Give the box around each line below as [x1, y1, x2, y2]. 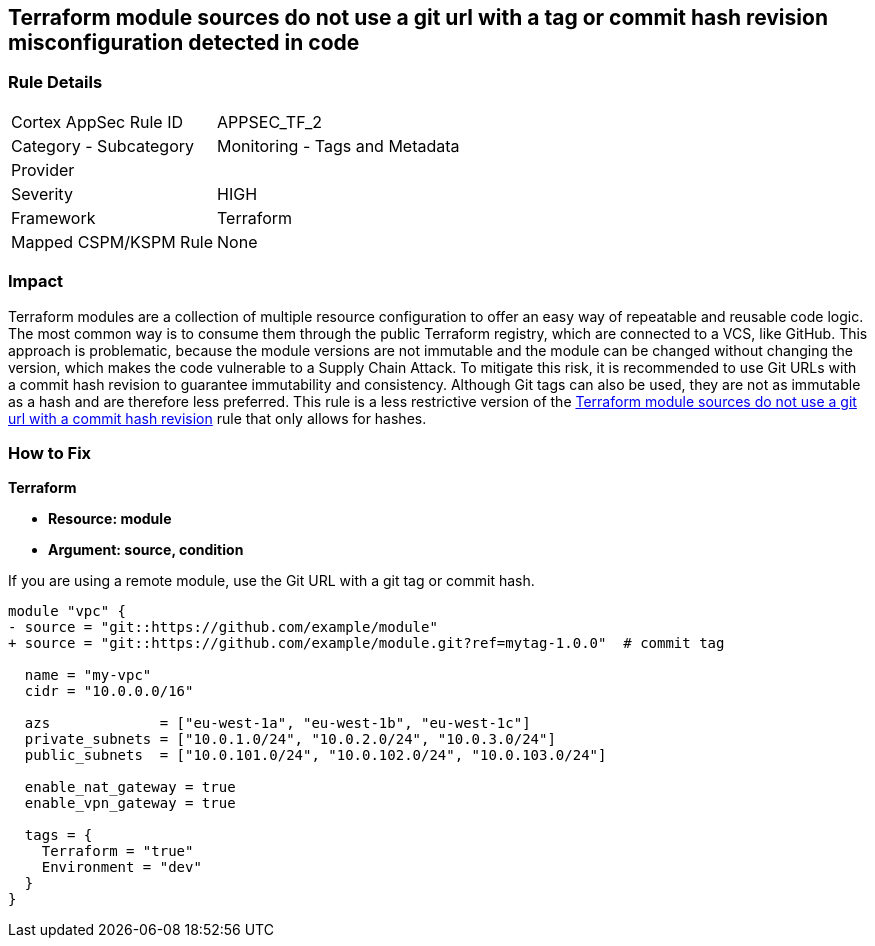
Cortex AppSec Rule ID [11, 111, 184, 132]
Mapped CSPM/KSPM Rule [11, 231, 214, 252]
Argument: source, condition [48, 541, 244, 559]
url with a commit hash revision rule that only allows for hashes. [8, 409, 427, 427]
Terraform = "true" [41, 843, 194, 860]
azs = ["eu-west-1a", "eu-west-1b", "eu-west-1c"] [24, 715, 531, 732]
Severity [11, 183, 73, 204]
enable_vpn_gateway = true [24, 795, 236, 812]
